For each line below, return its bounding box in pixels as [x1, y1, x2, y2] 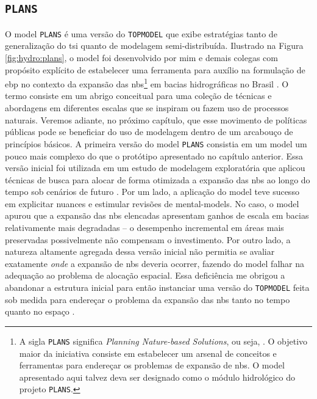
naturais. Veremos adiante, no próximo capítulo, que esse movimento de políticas [5, 113, 307, 126]
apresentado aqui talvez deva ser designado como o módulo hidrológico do [19, 370, 296, 383]
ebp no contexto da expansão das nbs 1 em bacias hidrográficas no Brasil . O [5, 76, 289, 90]
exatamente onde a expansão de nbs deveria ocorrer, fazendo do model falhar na [5, 257, 304, 269]
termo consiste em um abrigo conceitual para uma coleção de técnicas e [5, 89, 272, 102]
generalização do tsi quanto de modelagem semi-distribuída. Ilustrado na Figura [5, 39, 304, 52]
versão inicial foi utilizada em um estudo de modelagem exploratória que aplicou [5, 161, 305, 174]
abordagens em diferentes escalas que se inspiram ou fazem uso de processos [5, 101, 289, 114]
